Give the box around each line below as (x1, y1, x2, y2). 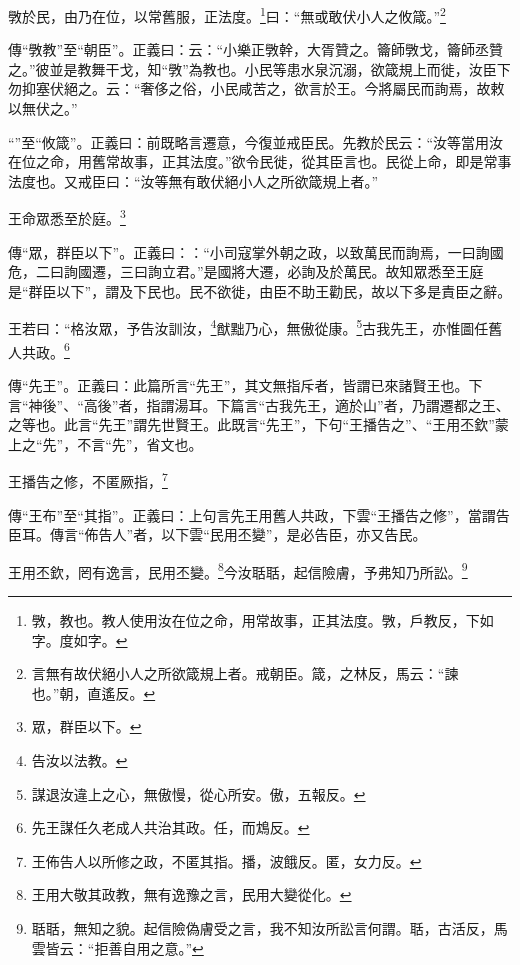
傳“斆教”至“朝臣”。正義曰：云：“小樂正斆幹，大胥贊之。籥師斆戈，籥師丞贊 (8, 39, 504, 60)
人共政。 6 (8, 338, 70, 362)
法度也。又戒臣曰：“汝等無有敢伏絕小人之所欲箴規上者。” (8, 170, 379, 191)
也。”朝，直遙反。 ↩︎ (31, 682, 156, 703)
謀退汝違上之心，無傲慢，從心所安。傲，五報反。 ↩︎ (31, 783, 366, 804)
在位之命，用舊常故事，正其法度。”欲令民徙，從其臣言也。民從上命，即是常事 (8, 151, 512, 172)
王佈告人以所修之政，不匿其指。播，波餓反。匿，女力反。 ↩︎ (31, 850, 422, 871)
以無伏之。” (8, 98, 78, 119)
